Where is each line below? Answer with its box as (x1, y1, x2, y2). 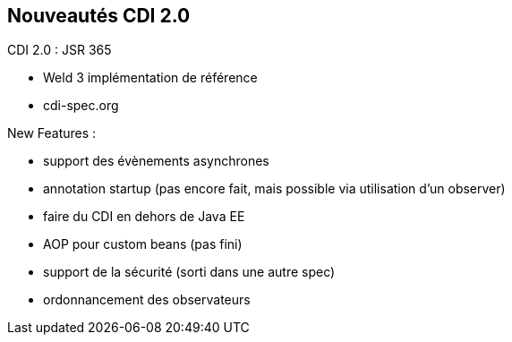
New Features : (7, 125, 97, 141)
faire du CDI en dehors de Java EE (43, 209, 245, 225)
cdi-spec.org (43, 98, 119, 114)
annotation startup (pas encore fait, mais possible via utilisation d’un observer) (43, 181, 506, 197)
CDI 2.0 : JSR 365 (7, 42, 112, 58)
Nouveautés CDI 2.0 (7, 4, 191, 27)
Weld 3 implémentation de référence (43, 70, 258, 86)
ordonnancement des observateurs (43, 292, 251, 308)
